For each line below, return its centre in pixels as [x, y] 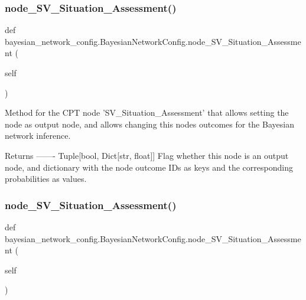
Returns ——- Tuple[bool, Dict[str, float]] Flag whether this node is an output [147, 155]
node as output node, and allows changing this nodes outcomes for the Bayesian [149, 124]
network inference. [38, 136]
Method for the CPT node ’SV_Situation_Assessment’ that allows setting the [147, 112]
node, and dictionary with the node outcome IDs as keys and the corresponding [149, 167]
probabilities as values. [46, 179]
